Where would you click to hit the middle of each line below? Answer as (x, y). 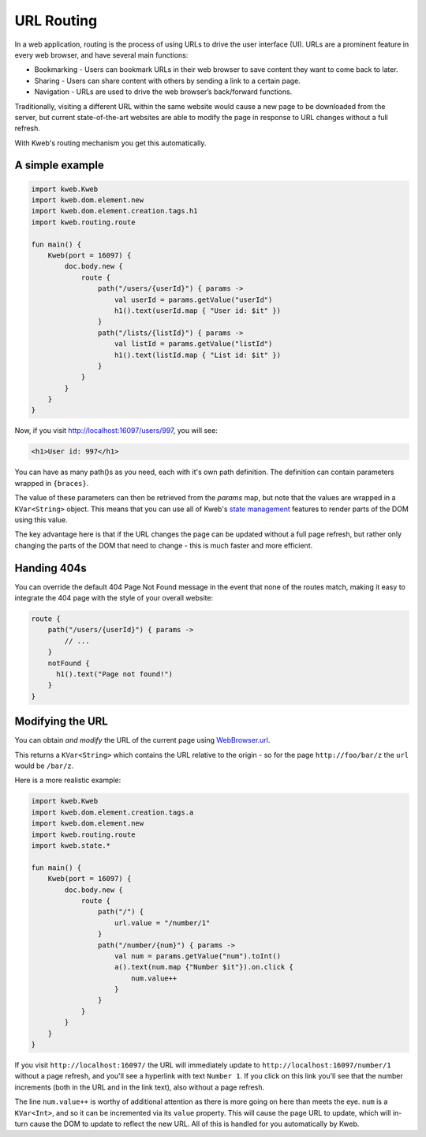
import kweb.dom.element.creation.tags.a (112, 812)
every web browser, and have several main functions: (101, 55)
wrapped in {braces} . (52, 483)
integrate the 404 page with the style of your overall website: (114, 598)
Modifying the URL (61, 722)
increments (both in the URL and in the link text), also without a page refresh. (139, 1087)
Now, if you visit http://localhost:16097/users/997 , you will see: (116, 431)
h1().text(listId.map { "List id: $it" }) (198, 355)
